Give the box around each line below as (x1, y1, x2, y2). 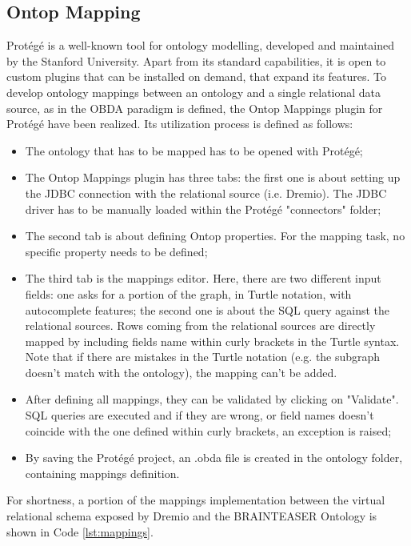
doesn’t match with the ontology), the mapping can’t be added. (25, 363, 337, 380)
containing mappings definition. (25, 464, 180, 481)
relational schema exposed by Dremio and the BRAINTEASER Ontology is (6, 508, 377, 524)
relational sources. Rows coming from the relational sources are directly (25, 317, 376, 334)
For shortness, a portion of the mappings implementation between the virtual (6, 492, 385, 508)
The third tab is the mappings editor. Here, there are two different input (25, 270, 381, 287)
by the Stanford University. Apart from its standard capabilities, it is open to (6, 52, 386, 69)
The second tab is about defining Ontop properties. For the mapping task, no (25, 227, 405, 244)
